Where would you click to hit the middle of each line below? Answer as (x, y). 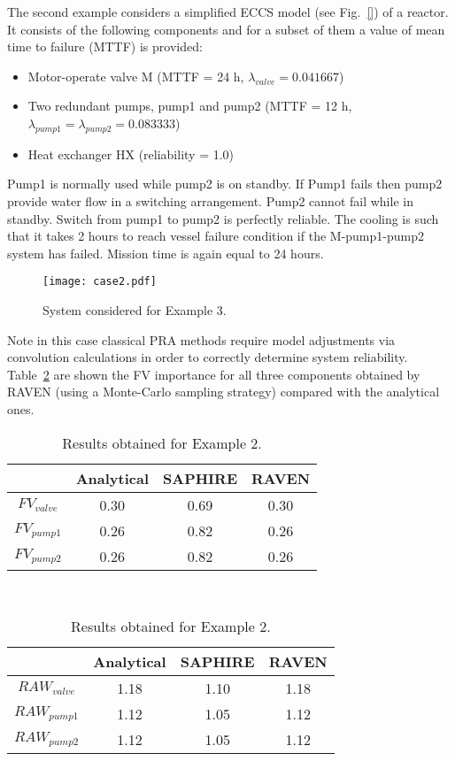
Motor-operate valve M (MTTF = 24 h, (136, 76)
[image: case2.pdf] (100, 282)
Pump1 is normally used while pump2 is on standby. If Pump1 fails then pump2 (225, 184)
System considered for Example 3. (135, 309)
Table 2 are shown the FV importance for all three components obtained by (214, 374)
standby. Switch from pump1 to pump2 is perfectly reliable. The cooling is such (223, 218)
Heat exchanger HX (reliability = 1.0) (131, 154)
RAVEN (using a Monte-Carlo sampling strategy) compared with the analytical (224, 392)
